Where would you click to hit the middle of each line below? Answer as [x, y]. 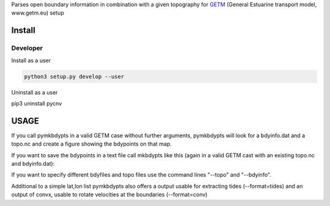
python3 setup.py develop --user [74, 76]
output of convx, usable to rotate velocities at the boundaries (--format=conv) [109, 194]
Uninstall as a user [35, 92]
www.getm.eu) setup [38, 13]
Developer [27, 48]
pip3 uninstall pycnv [37, 103]
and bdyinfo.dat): [33, 163]
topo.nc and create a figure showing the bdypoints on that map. [92, 144]
